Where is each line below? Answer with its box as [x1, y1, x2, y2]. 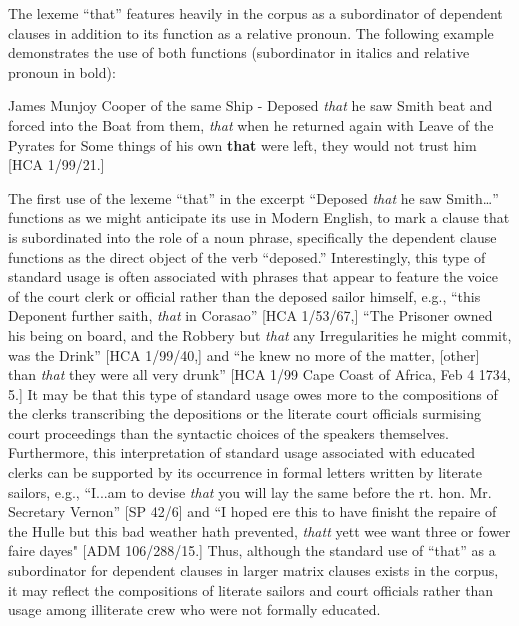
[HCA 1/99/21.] [8, 154, 105, 175]
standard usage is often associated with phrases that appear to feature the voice [8, 266, 498, 287]
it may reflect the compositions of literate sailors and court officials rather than [8, 579, 494, 600]
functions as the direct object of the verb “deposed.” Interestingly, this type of [8, 246, 486, 267]
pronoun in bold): [8, 61, 116, 82]
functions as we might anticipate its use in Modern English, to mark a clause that [8, 207, 510, 228]
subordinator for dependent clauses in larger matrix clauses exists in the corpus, [8, 560, 499, 581]
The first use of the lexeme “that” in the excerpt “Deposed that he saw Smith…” [8, 187, 499, 208]
